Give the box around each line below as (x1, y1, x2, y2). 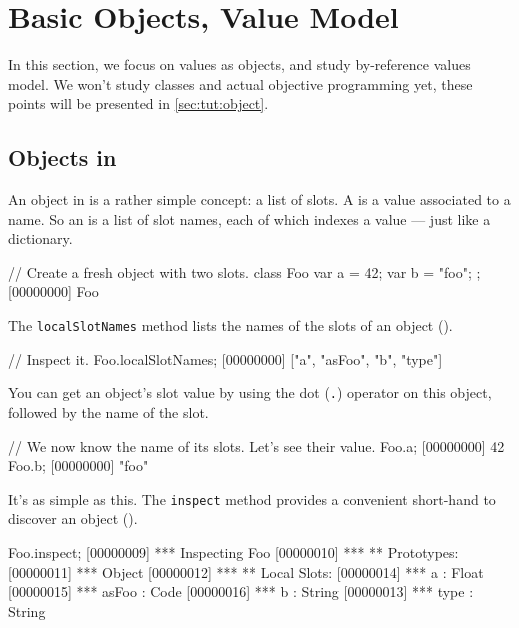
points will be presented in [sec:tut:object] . (8, 93, 269, 114)
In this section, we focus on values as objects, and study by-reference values (8, 54, 471, 75)
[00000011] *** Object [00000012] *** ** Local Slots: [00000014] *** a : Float (8, 561, 484, 582)
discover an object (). (8, 508, 138, 529)
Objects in (8, 142, 117, 173)
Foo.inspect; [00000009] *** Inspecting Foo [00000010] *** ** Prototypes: (8, 542, 459, 563)
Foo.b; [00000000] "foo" (8, 455, 149, 476)
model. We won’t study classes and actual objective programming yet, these (8, 73, 473, 94)
